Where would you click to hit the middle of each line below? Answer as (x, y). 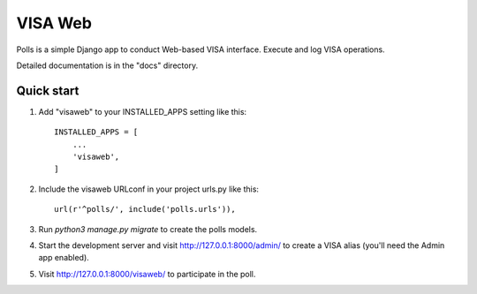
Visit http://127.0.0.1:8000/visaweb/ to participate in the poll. (147, 274)
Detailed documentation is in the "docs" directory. (107, 65)
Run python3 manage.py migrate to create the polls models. (148, 229)
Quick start (48, 90)
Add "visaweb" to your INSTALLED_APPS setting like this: (143, 111)
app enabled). (64, 258)
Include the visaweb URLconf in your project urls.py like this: (149, 189)
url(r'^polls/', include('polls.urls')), (145, 209)
